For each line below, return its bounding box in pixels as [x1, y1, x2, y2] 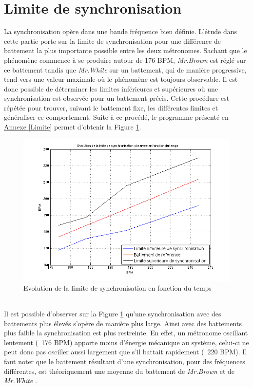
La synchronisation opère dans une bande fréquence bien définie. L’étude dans [4, 26, 237, 37]
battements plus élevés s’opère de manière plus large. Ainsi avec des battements [4, 318, 242, 328]
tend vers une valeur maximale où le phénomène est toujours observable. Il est [4, 74, 238, 84]
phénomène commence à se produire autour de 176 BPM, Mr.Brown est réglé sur [4, 55, 246, 65]
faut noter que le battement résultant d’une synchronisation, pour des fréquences [4, 356, 245, 366]
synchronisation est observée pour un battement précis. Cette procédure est [4, 93, 230, 103]
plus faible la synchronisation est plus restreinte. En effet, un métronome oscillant [4, 328, 248, 338]
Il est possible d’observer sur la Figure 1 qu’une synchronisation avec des [4, 309, 221, 319]
